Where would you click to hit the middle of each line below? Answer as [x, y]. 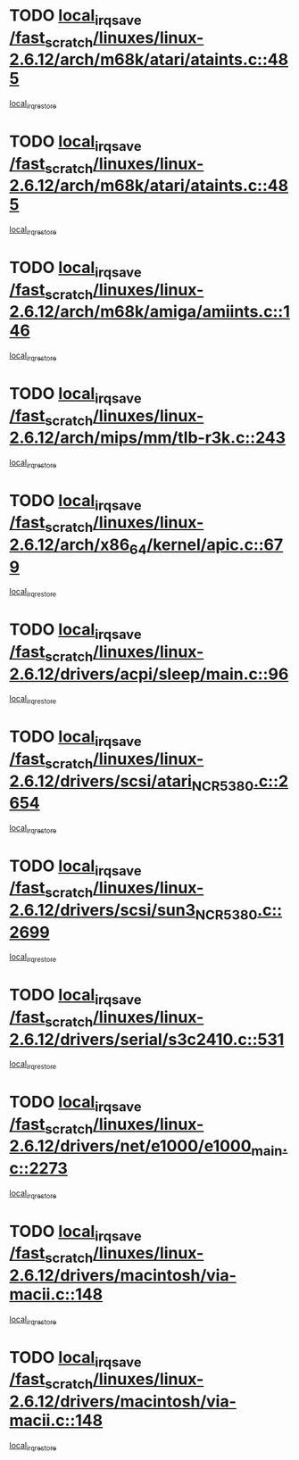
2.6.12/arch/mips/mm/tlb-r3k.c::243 [148, 438]
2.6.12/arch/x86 [70, 545]
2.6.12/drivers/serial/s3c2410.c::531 [147, 1039]
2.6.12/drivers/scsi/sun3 [103, 910]
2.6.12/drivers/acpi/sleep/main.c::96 [149, 674]
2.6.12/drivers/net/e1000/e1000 [130, 1146]
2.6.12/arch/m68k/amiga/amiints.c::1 [149, 312]
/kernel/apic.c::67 [215, 545]
